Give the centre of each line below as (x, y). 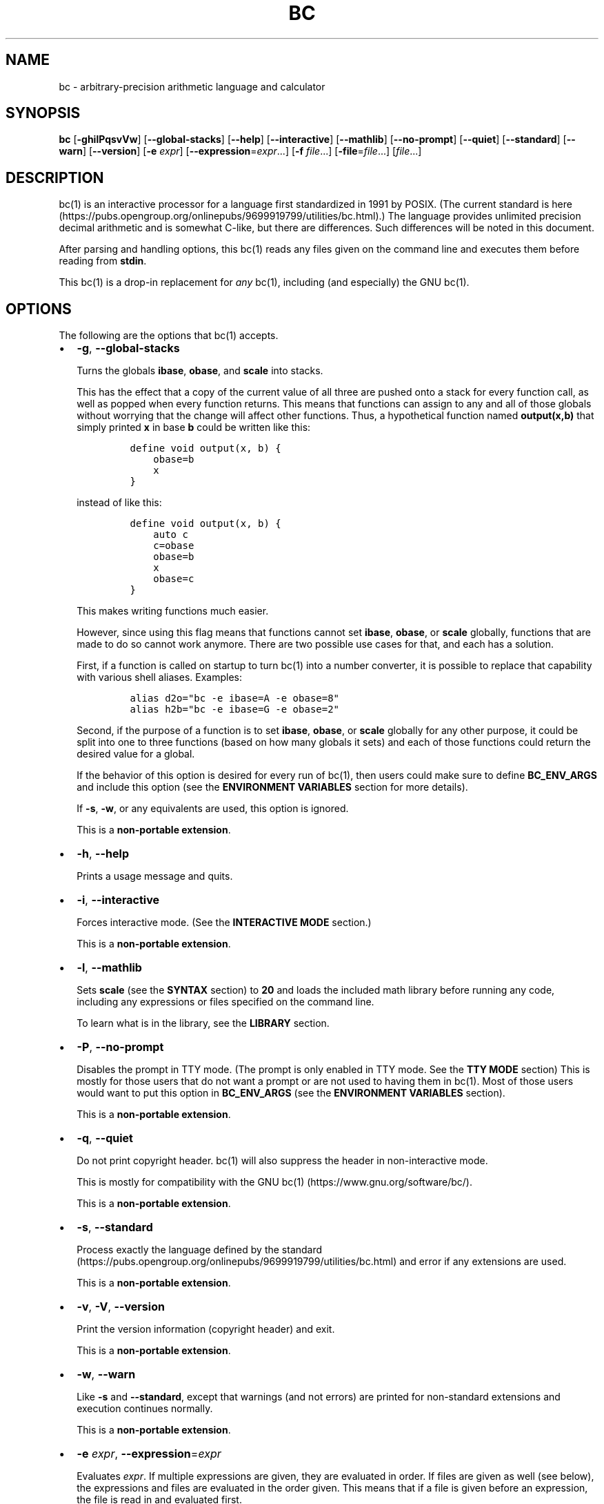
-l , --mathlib (109, 968)
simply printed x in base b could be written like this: (194, 427)
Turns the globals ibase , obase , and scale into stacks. (200, 371)
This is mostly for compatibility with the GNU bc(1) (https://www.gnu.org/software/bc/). (274, 1182)
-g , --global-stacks (128, 348)
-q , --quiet (105, 1138)
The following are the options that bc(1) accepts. (169, 336)
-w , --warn (106, 1375)
